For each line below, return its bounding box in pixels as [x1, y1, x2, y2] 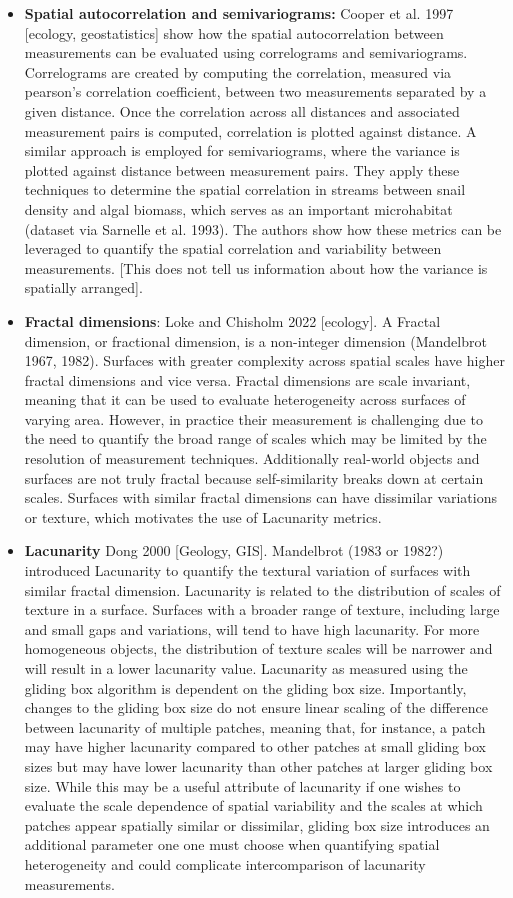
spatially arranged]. [24, 277, 143, 298]
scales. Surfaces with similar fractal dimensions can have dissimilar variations [24, 487, 498, 508]
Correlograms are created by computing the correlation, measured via [24, 61, 452, 82]
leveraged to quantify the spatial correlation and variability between [24, 238, 442, 259]
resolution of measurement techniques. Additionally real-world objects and [24, 448, 480, 469]
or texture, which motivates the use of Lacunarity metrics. [24, 506, 382, 527]
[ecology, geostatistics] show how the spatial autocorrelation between [24, 22, 444, 43]
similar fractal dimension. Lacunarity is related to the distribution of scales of [24, 579, 501, 600]
